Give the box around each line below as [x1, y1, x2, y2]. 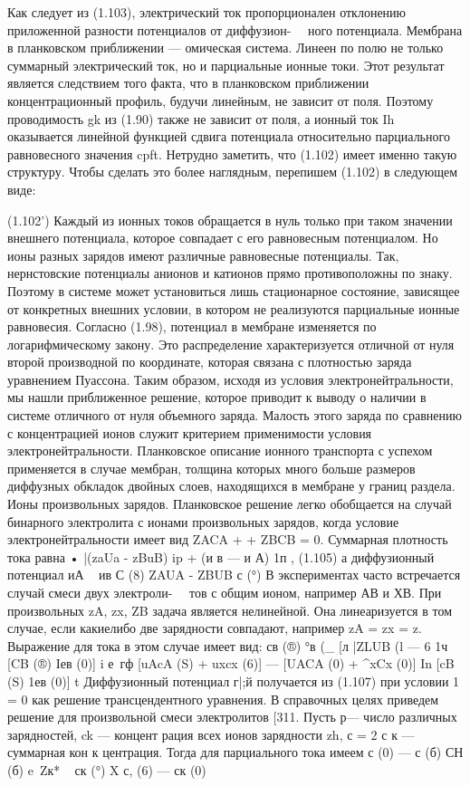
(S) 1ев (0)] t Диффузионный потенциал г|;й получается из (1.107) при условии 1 [7, 671, 460, 690]
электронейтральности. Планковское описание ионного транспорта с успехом [7, 441, 433, 460]
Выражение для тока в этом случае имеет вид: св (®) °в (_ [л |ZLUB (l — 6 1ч [7, 636, 448, 655]
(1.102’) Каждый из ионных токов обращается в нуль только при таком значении [7, 210, 453, 229]
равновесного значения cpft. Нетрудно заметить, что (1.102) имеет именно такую [7, 144, 457, 163]
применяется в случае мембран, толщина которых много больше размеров [7, 458, 416, 477]
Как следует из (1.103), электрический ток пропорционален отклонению [7, 3, 407, 21]
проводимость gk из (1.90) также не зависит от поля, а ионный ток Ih [7, 109, 395, 128]
